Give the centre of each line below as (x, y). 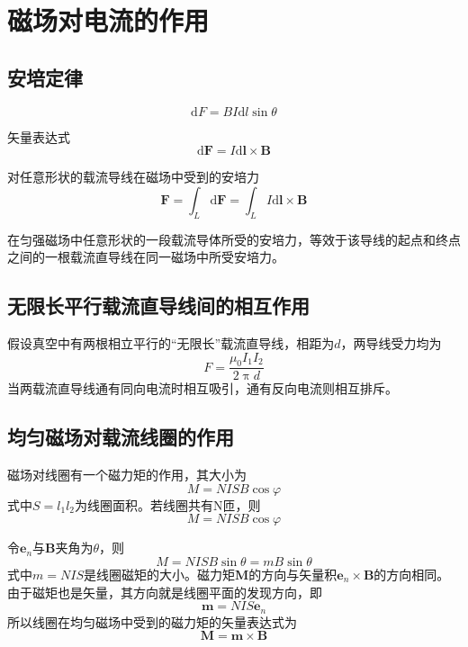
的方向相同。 (412, 574)
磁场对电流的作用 (108, 20)
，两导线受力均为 (391, 342)
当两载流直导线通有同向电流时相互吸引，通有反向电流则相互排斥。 (202, 388)
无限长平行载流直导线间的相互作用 (158, 306)
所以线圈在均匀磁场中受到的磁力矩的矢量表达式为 (152, 621)
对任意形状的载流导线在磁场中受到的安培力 (133, 177)
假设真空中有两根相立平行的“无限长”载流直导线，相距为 (171, 342)
